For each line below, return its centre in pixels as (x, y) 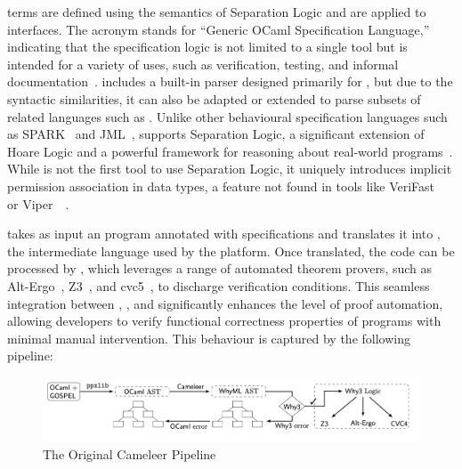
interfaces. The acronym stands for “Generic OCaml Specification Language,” (219, 29)
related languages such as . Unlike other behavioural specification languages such (227, 116)
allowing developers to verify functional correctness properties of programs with (224, 321)
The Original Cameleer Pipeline (130, 453)
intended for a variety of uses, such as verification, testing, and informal (203, 64)
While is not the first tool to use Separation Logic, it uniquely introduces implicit (230, 169)
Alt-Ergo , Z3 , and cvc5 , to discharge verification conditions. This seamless (219, 285)
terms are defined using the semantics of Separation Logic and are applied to (217, 12)
